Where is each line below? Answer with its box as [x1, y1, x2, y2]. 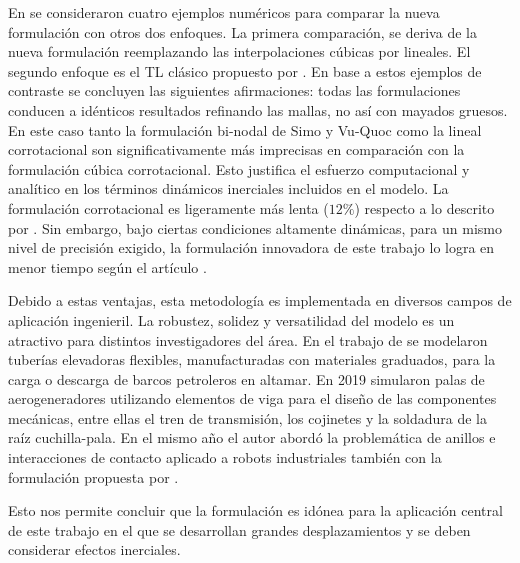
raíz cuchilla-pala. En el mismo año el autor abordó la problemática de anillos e [8, 427, 496, 448]
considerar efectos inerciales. [8, 539, 181, 560]
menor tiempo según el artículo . [8, 256, 207, 277]
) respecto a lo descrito [354, 197, 495, 218]
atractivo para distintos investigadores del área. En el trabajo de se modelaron [8, 329, 488, 350]
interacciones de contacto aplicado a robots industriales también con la [8, 447, 442, 468]
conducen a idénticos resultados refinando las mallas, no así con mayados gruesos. [8, 99, 508, 120]
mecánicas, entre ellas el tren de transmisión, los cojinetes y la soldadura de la [8, 407, 487, 428]
